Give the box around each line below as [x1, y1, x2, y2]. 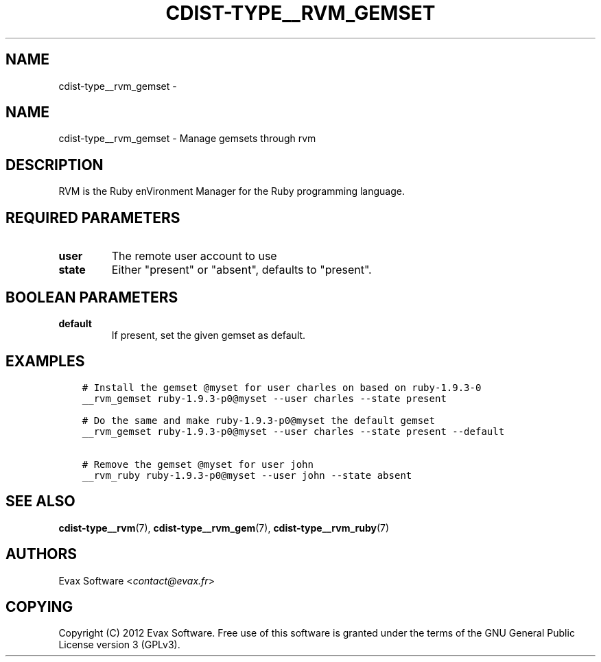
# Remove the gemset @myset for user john [82, 458, 314, 470]
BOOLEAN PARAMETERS [5, 288, 178, 306]
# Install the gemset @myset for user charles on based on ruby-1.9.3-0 [82, 381, 482, 393]
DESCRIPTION [5, 156, 104, 174]
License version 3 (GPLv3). [58, 639, 180, 651]
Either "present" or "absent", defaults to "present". [111, 263, 372, 277]
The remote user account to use [111, 249, 277, 263]
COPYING [5, 598, 73, 615]
